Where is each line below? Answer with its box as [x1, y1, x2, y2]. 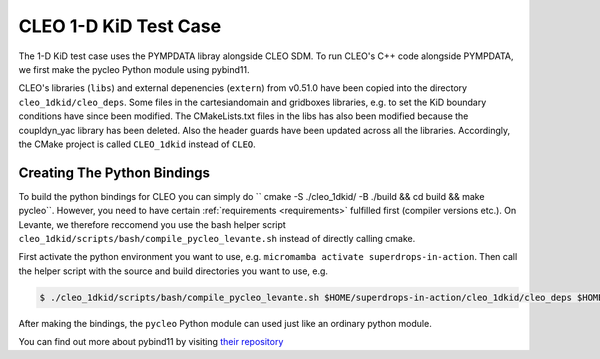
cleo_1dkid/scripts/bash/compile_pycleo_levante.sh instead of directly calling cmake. [18, 232, 416, 244]
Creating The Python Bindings [18, 164, 210, 181]
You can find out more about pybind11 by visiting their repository [18, 336, 284, 348]
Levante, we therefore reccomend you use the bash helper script [18, 218, 287, 230]
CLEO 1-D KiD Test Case [18, 15, 222, 37]
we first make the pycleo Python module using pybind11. [18, 63, 250, 75]
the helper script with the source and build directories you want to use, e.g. [18, 265, 329, 277]
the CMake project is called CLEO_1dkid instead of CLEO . [18, 138, 257, 150]
